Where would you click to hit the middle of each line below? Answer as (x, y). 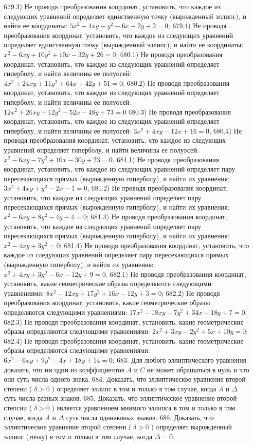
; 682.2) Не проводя (191, 293)
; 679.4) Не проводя (197, 26)
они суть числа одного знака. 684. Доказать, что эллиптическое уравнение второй (125, 379)
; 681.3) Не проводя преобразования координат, (157, 217)
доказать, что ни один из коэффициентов (64, 369)
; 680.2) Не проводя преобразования (176, 83)
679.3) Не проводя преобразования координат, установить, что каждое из (112, 6)
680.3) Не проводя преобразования (180, 111)
